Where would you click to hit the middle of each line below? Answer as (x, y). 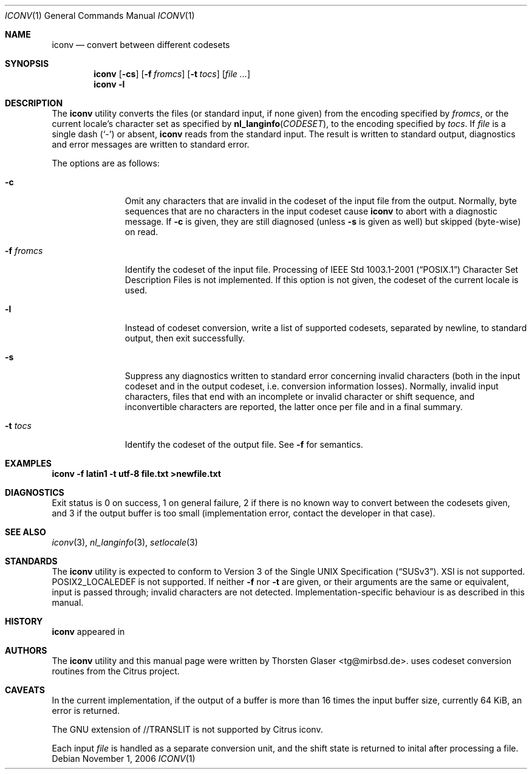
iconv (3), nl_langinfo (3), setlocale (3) (125, 542)
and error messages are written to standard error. (151, 144)
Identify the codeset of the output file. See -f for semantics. (244, 444)
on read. (142, 232)
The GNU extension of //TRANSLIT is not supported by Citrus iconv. (187, 729)
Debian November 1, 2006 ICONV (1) (124, 759)
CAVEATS (25, 690)
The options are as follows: (106, 163)
